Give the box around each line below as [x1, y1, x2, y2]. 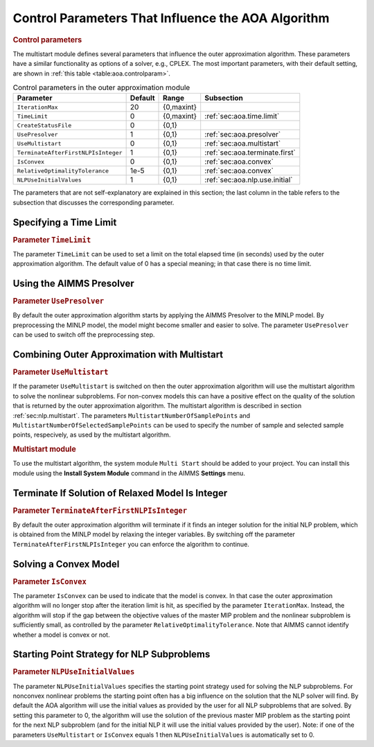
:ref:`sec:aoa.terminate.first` [204, 148, 296, 157]
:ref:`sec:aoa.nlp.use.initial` [204, 175, 293, 185]
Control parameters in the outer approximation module [12, 83, 190, 93]
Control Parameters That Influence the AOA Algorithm [12, 10, 330, 26]
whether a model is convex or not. [12, 631, 110, 639]
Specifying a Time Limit [12, 216, 117, 228]
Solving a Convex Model [12, 558, 120, 570]
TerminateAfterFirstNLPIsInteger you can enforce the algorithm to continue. [12, 540, 249, 548]
